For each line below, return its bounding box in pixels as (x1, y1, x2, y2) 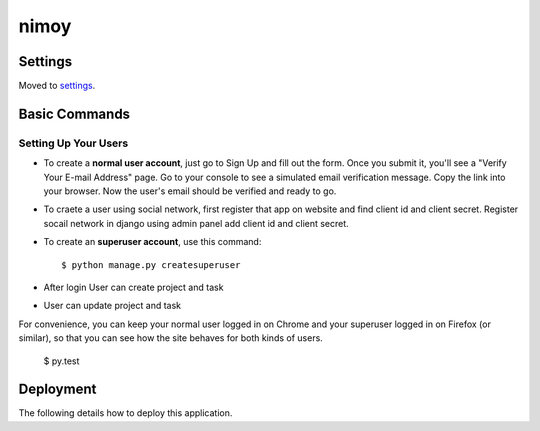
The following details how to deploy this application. (18, 407, 233, 419)
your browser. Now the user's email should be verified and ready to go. (43, 185, 337, 197)
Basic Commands (18, 105, 130, 122)
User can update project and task (43, 300, 182, 312)
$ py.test (43, 355, 80, 367)
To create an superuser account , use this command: (43, 236, 262, 248)
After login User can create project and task (43, 281, 224, 293)
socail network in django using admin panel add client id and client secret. (43, 217, 349, 229)
